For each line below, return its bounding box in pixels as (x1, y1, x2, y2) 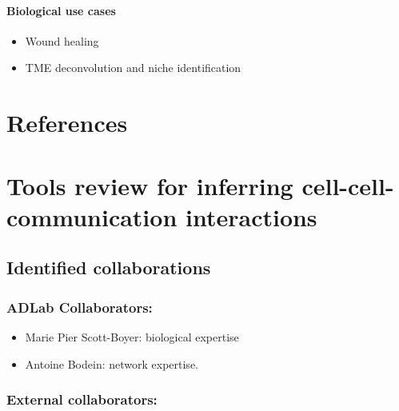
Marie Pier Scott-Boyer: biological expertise (25, 328, 239, 345)
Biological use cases (6, 2, 116, 18)
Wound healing (25, 32, 99, 49)
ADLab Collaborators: (6, 297, 153, 317)
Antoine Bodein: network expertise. (25, 355, 198, 372)
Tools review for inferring (6, 169, 293, 202)
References (6, 106, 128, 139)
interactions (186, 200, 317, 233)
